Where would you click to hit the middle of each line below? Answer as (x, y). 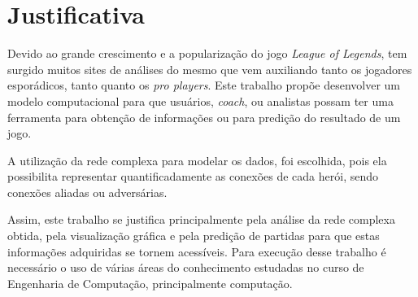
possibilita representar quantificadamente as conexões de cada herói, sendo (193, 176)
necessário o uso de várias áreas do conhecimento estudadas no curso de (186, 267)
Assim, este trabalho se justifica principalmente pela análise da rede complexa (201, 219)
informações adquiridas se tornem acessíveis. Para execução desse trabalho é (197, 251)
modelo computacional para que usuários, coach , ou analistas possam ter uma (200, 100)
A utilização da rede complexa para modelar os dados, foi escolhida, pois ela (197, 160)
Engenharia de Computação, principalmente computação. (150, 283)
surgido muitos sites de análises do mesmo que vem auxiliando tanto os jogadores (210, 69)
